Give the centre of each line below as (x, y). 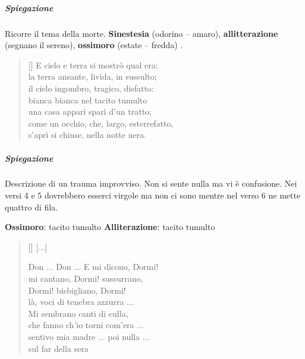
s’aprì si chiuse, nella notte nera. (87, 135)
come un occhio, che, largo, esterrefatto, (101, 123)
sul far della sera (58, 348)
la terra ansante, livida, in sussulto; (92, 76)
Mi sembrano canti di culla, (78, 313)
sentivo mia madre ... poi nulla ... (89, 336)
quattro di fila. (32, 207)
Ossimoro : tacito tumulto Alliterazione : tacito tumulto (110, 227)
